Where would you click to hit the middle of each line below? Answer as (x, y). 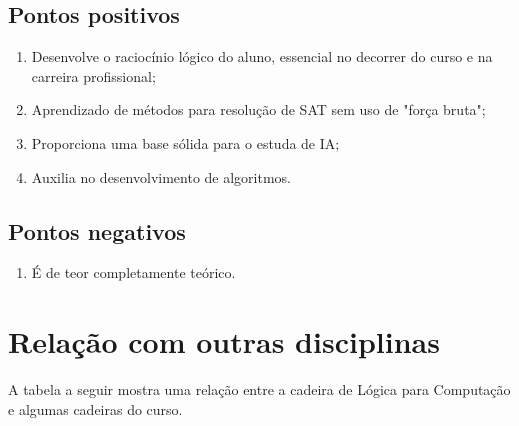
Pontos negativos (97, 230)
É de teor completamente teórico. (133, 272)
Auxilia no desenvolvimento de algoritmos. (161, 176)
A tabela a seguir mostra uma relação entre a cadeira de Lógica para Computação (259, 389)
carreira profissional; (93, 75)
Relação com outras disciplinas (224, 341)
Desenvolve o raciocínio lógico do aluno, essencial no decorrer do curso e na (262, 56)
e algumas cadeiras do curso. (95, 408)
